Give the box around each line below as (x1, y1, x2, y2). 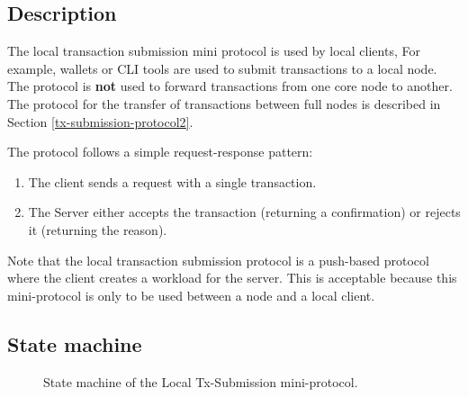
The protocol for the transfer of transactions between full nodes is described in (7, 94, 441, 113)
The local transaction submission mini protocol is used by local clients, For (7, 41, 420, 60)
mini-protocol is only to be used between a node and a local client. (7, 285, 375, 304)
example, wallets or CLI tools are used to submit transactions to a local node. (7, 59, 437, 77)
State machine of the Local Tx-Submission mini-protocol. (43, 372, 358, 391)
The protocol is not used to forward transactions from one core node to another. (7, 77, 453, 95)
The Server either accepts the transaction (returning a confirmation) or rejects (28, 203, 461, 221)
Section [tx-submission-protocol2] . (7, 112, 193, 131)
